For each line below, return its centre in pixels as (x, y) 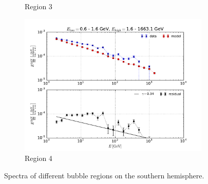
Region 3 (39, 6)
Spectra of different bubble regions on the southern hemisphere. (104, 175)
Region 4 (39, 158)
